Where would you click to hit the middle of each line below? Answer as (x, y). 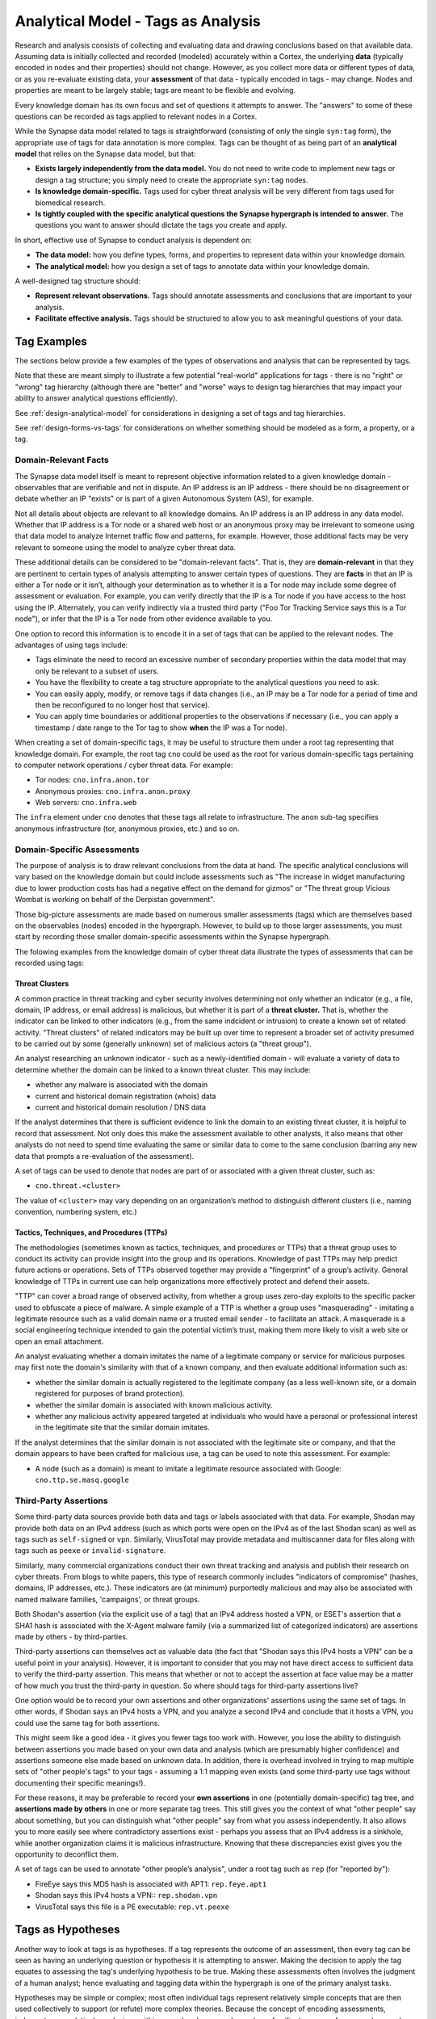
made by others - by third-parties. (71, 1637)
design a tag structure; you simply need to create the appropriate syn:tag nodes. (172, 180)
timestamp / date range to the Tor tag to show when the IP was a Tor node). (161, 728)
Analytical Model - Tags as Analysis (138, 21)
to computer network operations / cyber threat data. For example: (124, 765)
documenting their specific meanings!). (80, 1783)
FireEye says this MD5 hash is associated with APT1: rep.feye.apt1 (151, 1884)
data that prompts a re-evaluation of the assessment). (105, 1156)
